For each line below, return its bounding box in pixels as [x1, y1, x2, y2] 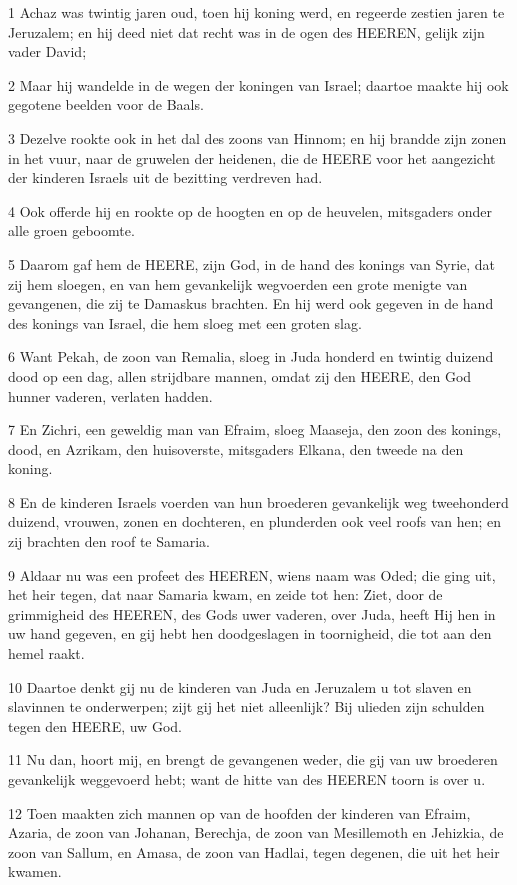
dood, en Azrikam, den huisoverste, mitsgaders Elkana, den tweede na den [8, 438, 464, 459]
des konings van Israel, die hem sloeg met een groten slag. [8, 312, 362, 333]
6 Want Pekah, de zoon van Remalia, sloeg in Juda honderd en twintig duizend [8, 346, 494, 367]
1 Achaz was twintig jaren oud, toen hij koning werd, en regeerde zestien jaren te [8, 2, 505, 22]
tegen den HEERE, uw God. [8, 715, 182, 736]
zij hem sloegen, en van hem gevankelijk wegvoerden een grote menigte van [8, 273, 468, 294]
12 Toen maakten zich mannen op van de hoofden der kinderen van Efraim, [8, 802, 471, 823]
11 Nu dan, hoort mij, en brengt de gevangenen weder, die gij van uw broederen [8, 749, 498, 770]
